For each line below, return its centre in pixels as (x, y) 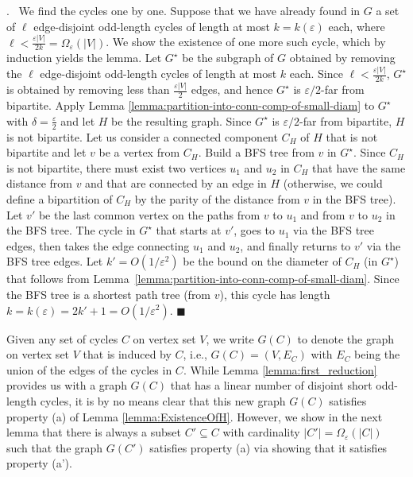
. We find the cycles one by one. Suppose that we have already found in (183, 10)
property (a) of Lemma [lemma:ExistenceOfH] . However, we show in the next (195, 416)
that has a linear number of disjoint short (271, 385)
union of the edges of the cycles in (89, 369)
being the (377, 354)
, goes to (255, 230)
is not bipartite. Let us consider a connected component (142, 136)
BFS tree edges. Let (55, 261)
